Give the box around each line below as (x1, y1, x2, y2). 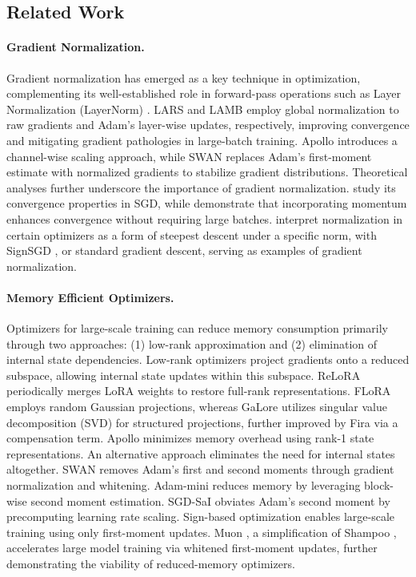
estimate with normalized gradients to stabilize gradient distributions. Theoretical (6, 163, 408, 180)
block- (364, 477, 394, 494)
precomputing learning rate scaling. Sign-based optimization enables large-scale (6, 508, 395, 525)
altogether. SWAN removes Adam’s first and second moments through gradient (6, 461, 394, 478)
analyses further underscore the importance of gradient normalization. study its (6, 179, 396, 196)
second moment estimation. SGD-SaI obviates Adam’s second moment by (30, 492, 390, 509)
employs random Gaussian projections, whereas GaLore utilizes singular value (6, 398, 387, 415)
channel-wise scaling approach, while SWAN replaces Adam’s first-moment (6, 147, 372, 164)
